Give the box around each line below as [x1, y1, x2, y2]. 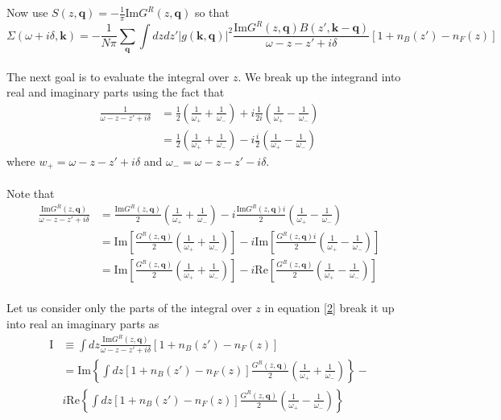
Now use [6, 4, 48, 20]
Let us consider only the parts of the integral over [6, 299, 252, 316]
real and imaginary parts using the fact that [6, 84, 225, 101]
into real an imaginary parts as [6, 315, 159, 331]
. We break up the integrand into [238, 68, 401, 84]
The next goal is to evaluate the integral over [6, 68, 230, 84]
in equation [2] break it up [264, 299, 395, 316]
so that [194, 4, 230, 20]
